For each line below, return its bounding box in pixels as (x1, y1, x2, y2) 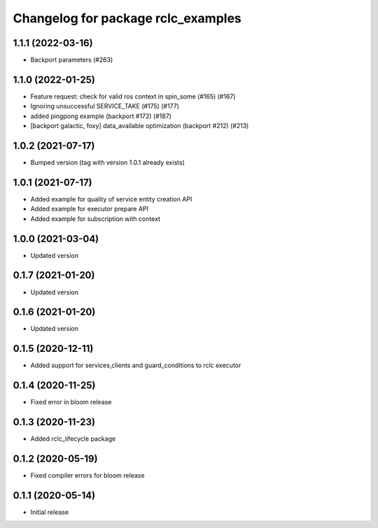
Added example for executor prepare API (30, 205, 149, 213)
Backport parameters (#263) (30, 56, 113, 64)
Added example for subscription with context (30, 214, 161, 223)
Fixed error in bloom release (30, 398, 112, 406)
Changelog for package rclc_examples (13, 10, 241, 26)
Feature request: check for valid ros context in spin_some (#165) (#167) (30, 92, 236, 101)
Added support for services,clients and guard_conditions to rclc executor (30, 361, 241, 370)
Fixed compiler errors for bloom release (30, 471, 145, 480)
